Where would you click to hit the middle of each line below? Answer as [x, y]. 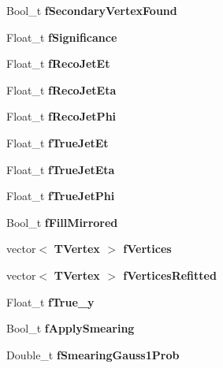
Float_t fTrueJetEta [61, 169]
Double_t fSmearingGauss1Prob [93, 354]
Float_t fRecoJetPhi [61, 116]
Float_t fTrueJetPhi [61, 196]
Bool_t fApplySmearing [71, 328]
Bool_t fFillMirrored [62, 222]
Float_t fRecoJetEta [61, 89]
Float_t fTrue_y [50, 301]
